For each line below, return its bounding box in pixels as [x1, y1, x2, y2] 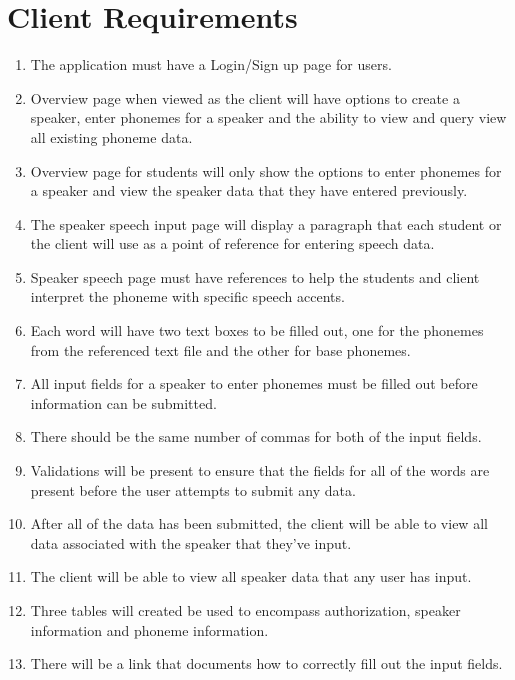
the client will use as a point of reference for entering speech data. [30, 233, 435, 254]
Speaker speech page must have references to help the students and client [30, 266, 480, 287]
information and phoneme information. [30, 619, 269, 640]
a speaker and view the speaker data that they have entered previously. [30, 180, 468, 201]
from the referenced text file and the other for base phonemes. [30, 339, 411, 360]
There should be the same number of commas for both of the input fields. [30, 426, 482, 447]
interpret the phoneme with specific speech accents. [30, 286, 345, 307]
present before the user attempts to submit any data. [30, 479, 356, 500]
